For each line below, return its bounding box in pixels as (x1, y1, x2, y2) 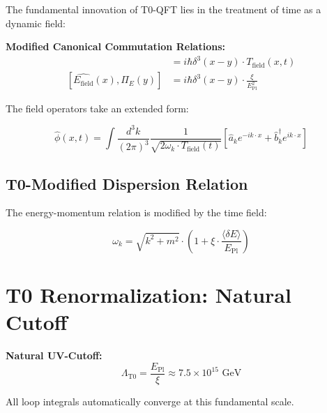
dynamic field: (6, 15, 66, 30)
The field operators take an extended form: (6, 100, 189, 115)
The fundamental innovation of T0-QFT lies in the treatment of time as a (6, 2, 321, 16)
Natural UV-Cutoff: (6, 348, 102, 363)
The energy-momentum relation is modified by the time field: (6, 205, 267, 220)
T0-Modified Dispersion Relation (6, 172, 248, 194)
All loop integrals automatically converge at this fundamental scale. (6, 393, 294, 408)
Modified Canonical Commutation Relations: (6, 39, 225, 54)
